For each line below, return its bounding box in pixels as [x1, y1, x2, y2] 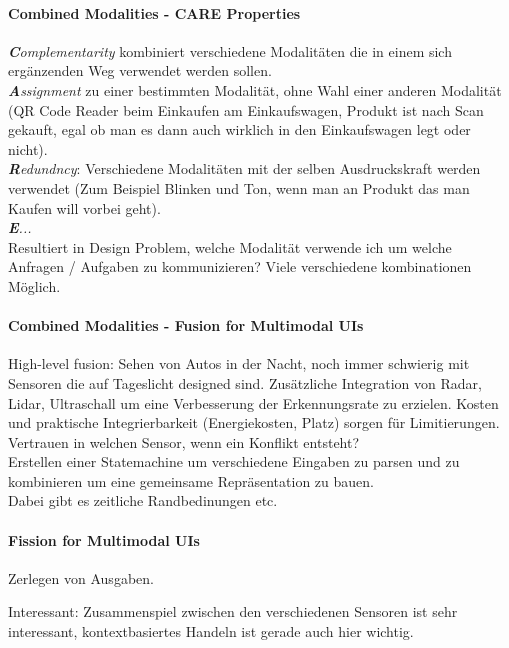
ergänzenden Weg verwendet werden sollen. [8, 60, 272, 81]
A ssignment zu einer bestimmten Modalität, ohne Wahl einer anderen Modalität [8, 79, 502, 100]
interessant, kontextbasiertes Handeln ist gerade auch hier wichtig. [8, 621, 414, 642]
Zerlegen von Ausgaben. [8, 567, 154, 588]
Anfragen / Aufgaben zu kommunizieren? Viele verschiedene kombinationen [8, 256, 472, 277]
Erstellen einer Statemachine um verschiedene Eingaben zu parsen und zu [8, 451, 460, 472]
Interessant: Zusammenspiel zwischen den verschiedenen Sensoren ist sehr [8, 601, 458, 622]
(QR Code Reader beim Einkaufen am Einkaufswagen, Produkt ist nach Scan [8, 99, 484, 120]
